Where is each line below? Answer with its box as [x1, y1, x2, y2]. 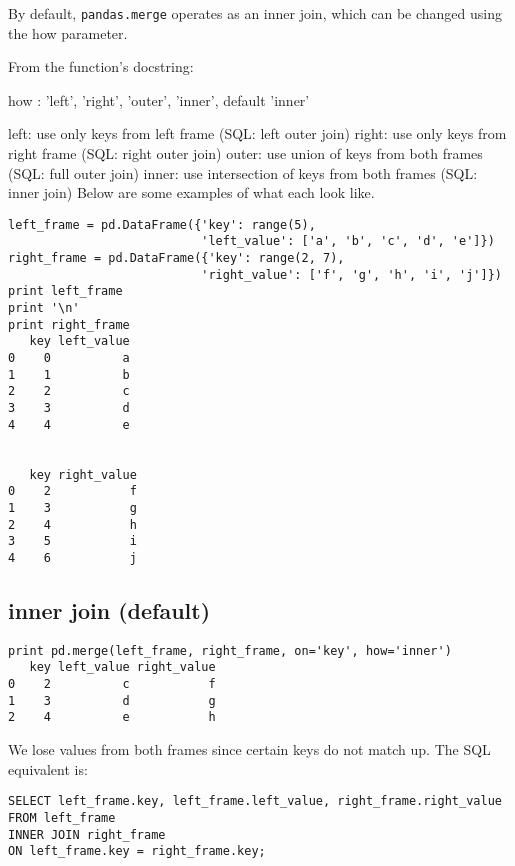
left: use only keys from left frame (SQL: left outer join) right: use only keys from [8, 123, 507, 144]
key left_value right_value [29, 660, 216, 675]
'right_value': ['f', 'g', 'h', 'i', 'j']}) [201, 267, 502, 282]
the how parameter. [8, 22, 128, 43]
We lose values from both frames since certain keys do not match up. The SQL [8, 739, 491, 760]
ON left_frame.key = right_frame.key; [8, 844, 266, 859]
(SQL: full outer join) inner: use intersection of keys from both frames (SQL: [8, 162, 478, 183]
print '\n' [8, 301, 80, 316]
